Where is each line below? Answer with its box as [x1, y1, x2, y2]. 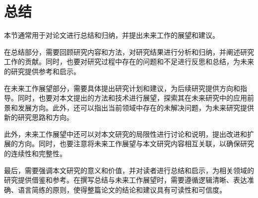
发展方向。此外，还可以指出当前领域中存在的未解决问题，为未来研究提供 [17, 102, 254, 112]
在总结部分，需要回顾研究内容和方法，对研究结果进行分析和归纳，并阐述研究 [4, 46, 254, 57]
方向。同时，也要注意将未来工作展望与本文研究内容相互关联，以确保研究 [17, 138, 254, 149]
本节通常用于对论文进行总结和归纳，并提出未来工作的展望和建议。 [4, 30, 219, 40]
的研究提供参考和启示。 [4, 66, 80, 76]
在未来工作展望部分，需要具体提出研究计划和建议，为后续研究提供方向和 [4, 83, 240, 93]
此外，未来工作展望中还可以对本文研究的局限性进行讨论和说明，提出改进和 [4, 128, 247, 139]
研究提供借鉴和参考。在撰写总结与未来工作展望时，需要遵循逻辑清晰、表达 [4, 175, 247, 185]
